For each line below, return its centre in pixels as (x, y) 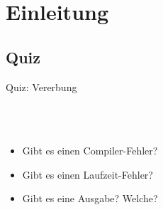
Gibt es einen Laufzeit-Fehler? (88, 174)
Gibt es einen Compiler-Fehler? (90, 151)
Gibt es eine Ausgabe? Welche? (90, 198)
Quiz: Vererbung (41, 86)
